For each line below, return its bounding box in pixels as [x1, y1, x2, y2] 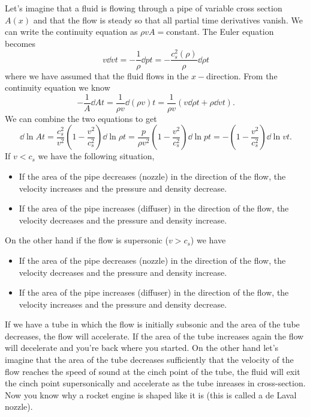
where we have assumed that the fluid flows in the [5, 69, 189, 82]
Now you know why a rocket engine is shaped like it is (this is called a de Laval [5, 388, 297, 401]
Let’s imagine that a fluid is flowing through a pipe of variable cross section [5, 2, 282, 14]
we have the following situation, [38, 150, 155, 162]
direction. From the [206, 69, 278, 82]
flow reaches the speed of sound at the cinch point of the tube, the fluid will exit [5, 365, 300, 377]
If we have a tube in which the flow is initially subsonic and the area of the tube [5, 318, 300, 330]
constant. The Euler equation [166, 25, 274, 38]
